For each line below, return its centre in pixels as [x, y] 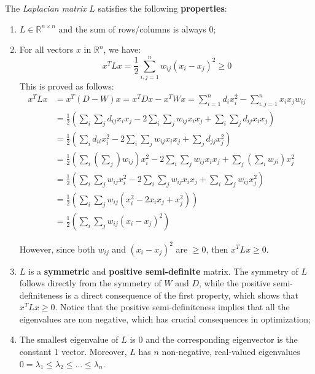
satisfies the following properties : [162, 8]
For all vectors [46, 49]
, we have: [122, 49]
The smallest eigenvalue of [69, 339]
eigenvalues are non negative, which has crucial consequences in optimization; [165, 319]
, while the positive [235, 283]
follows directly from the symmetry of [90, 283]
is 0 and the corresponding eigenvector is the [214, 339]
